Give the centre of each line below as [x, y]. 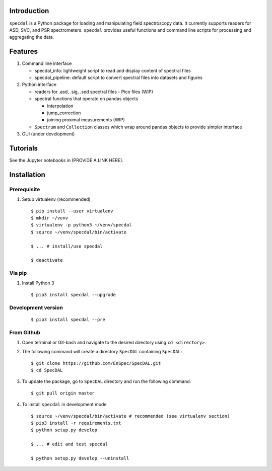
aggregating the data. [32, 37]
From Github [25, 332]
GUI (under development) [48, 134]
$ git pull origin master [63, 393]
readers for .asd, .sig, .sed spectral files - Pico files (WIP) [94, 92]
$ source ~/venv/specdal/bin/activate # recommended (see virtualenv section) [130, 416]
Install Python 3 [38, 283]
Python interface [39, 85]
